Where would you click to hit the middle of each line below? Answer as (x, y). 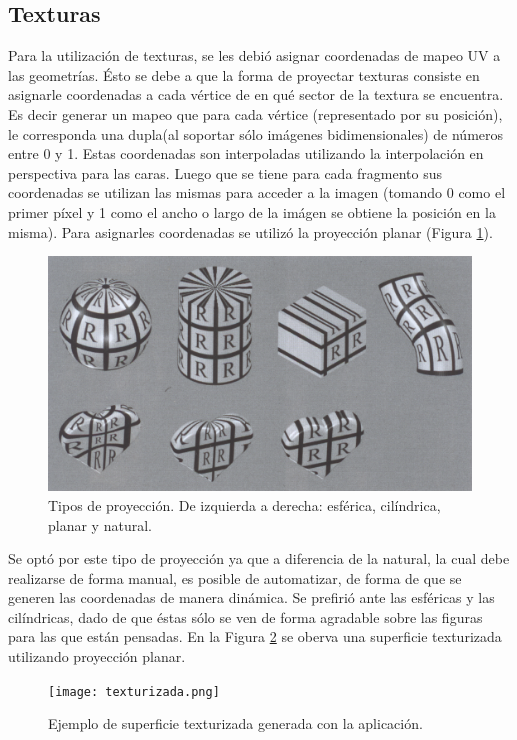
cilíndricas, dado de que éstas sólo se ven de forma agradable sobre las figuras (245, 616)
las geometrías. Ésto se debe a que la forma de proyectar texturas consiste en (244, 74)
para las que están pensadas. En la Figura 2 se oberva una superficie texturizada (255, 636)
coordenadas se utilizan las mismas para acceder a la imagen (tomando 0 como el (257, 192)
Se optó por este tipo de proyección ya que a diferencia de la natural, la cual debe (259, 558)
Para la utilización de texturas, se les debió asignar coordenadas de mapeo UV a (254, 55)
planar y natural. (100, 524)
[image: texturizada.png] (134, 691)
